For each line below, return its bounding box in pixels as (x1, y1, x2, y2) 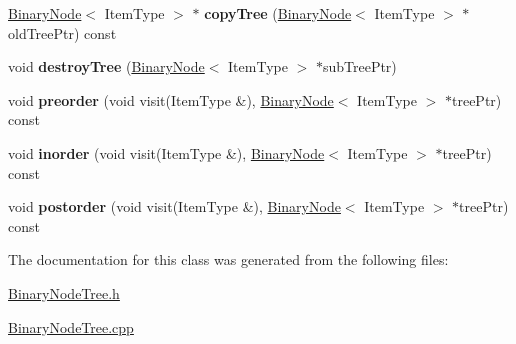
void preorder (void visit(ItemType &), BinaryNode (8, 89, 334, 110)
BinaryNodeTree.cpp (8, 316, 134, 337)
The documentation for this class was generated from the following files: (8, 249, 449, 270)
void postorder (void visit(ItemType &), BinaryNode (8, 196, 341, 217)
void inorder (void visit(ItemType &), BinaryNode (8, 142, 325, 163)
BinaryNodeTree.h (8, 282, 120, 303)
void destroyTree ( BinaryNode (8, 56, 205, 77)
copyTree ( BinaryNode (204, 3, 352, 23)
